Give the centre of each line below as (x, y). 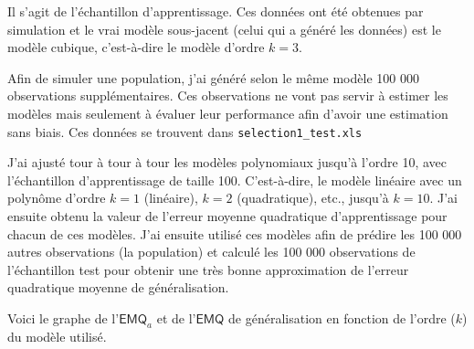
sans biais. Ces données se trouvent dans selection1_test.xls (185, 131)
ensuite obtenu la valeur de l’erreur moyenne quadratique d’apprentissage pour (227, 216)
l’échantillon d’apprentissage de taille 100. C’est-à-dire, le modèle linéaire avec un (235, 180)
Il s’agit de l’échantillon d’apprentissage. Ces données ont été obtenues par (216, 11)
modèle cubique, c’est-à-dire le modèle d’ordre (136, 47)
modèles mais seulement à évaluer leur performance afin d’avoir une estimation (228, 113)
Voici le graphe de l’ (63, 317)
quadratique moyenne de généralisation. (118, 287)
